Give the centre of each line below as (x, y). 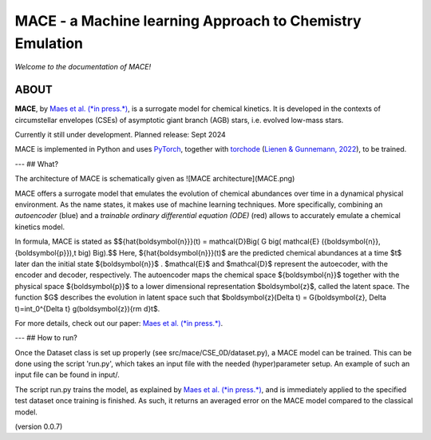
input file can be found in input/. (67, 375)
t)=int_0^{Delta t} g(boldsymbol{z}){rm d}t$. (87, 308)
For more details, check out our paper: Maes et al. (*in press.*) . (119, 323)
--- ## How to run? (46, 338)
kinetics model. (40, 227)
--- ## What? (37, 164)
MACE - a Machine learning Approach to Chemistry (188, 21)
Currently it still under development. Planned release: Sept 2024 (121, 135)
